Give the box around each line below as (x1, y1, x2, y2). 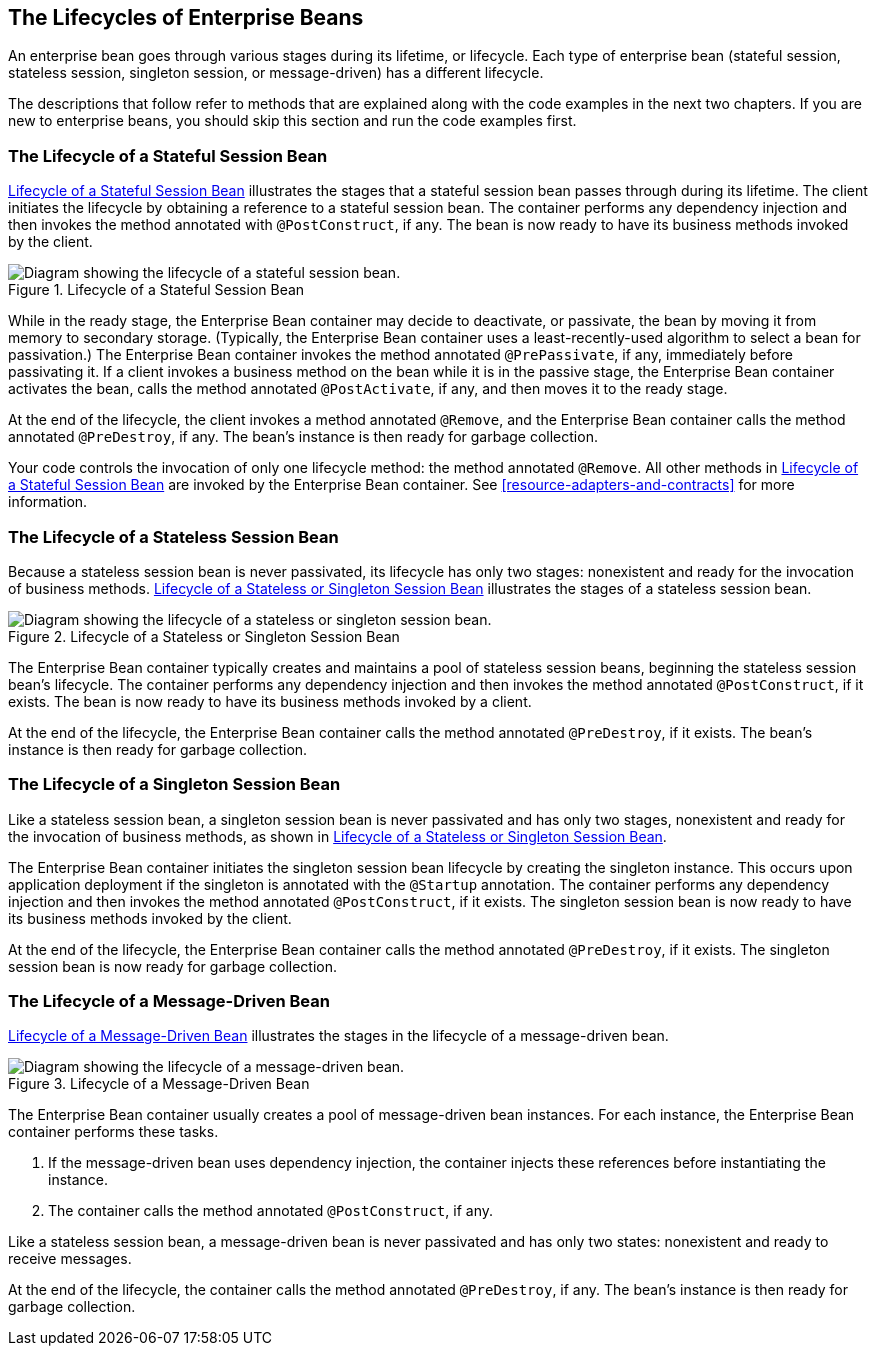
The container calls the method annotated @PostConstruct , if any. (48, 1202, 494, 1220)
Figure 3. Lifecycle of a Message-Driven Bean (8, 1075, 310, 1093)
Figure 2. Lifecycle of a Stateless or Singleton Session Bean (8, 627, 400, 645)
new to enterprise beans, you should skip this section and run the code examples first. (8, 112, 577, 130)
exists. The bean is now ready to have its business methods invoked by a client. (8, 692, 532, 710)
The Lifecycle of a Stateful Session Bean (8, 145, 328, 166)
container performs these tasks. (8, 1123, 219, 1141)
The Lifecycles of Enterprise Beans (8, 5, 364, 30)
